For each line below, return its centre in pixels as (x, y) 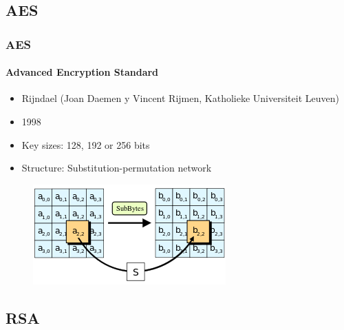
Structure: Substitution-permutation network (117, 168)
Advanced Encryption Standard (82, 72)
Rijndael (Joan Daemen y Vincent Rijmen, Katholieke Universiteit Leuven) (180, 98)
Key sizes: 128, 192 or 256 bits (86, 144)
